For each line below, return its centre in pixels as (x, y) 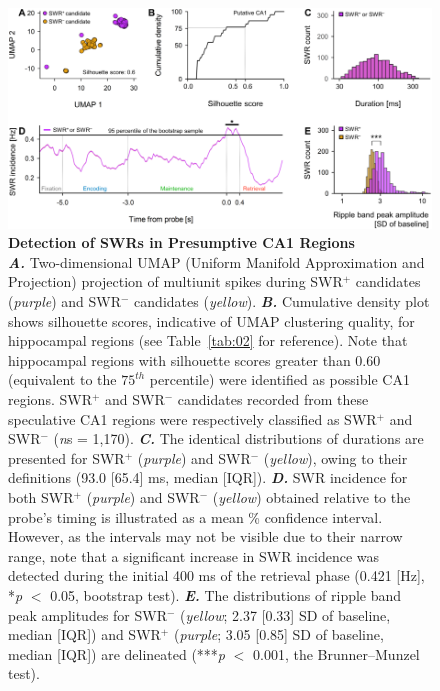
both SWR (41, 497)
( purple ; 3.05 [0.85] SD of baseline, (278, 634)
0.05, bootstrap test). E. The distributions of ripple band (226, 594)
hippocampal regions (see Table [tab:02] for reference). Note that (208, 340)
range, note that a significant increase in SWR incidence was (194, 555)
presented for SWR (66, 457)
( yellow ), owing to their (335, 457)
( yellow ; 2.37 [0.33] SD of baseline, (285, 614)
